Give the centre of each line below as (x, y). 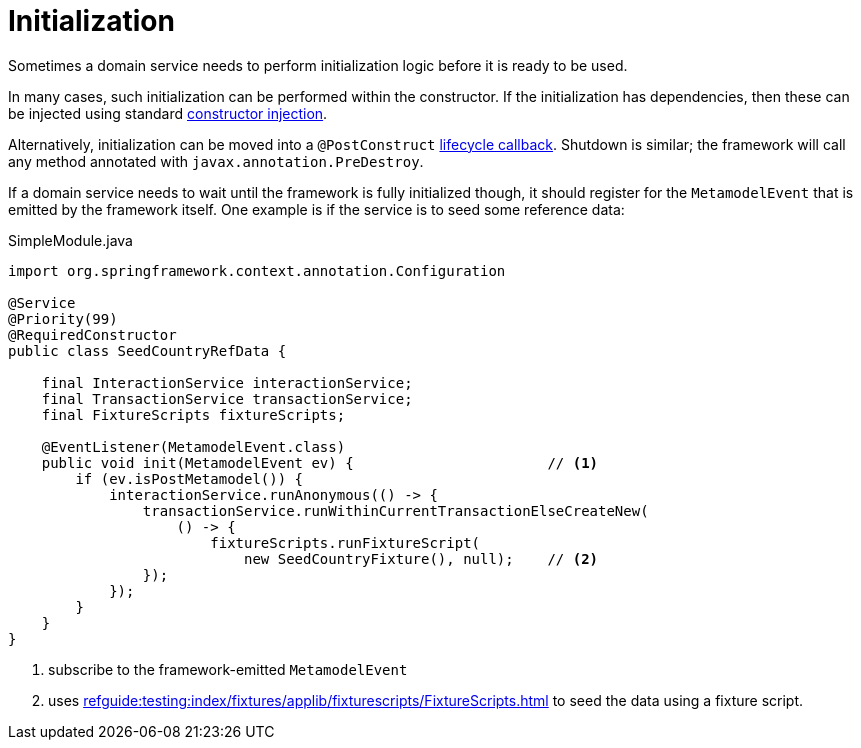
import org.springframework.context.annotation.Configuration (257, 270)
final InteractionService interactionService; (227, 382)
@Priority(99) (63, 318)
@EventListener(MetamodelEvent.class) (193, 446)
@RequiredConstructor (92, 334)
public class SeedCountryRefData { (147, 350)
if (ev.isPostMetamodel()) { (189, 478)
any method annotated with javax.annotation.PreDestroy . (216, 161)
